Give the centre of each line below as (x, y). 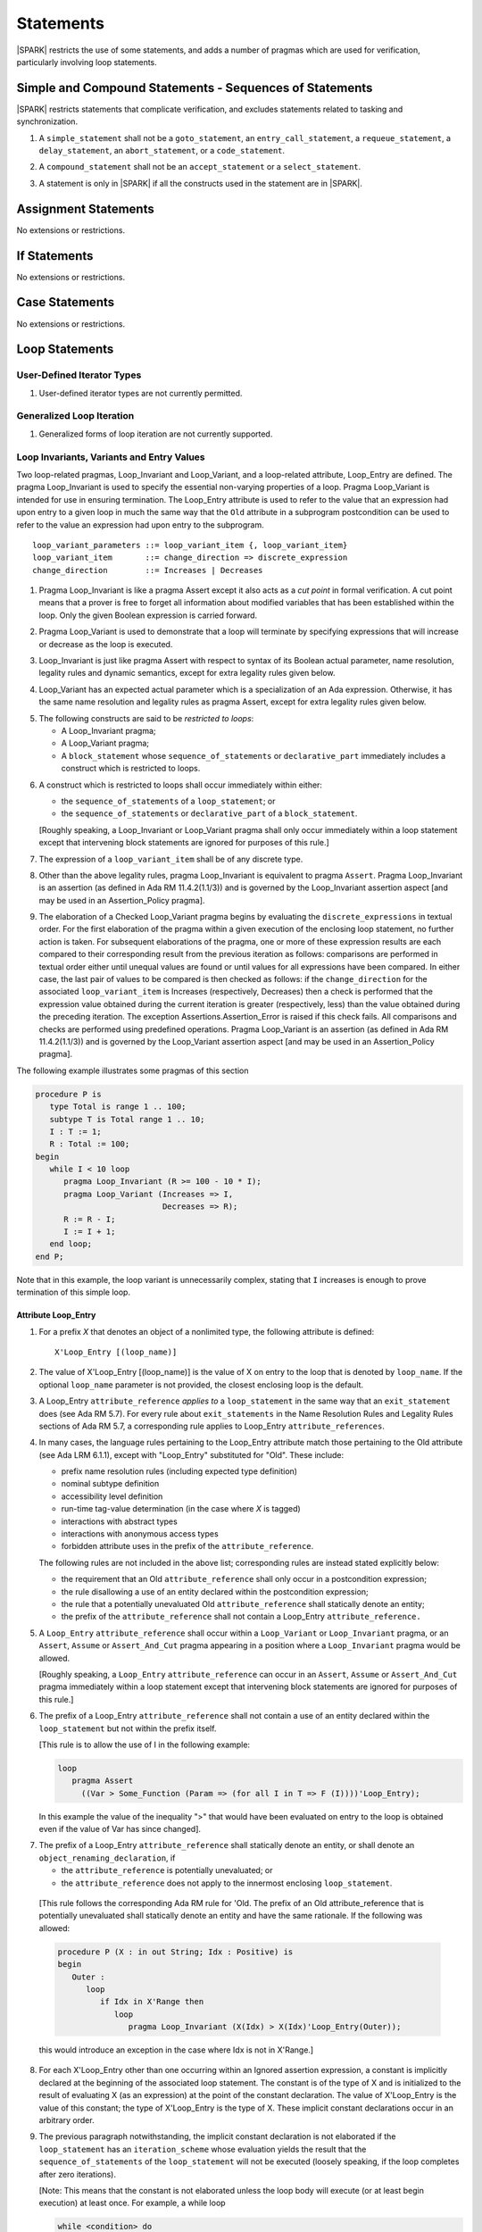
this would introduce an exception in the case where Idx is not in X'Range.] (176, 2050)
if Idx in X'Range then (152, 2002)
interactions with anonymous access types (140, 1534)
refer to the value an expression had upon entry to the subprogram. (141, 525)
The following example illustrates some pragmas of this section (133, 1070)
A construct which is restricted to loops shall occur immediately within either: (181, 785)
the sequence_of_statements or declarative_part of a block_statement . (209, 813)
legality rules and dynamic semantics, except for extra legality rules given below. (187, 673)
